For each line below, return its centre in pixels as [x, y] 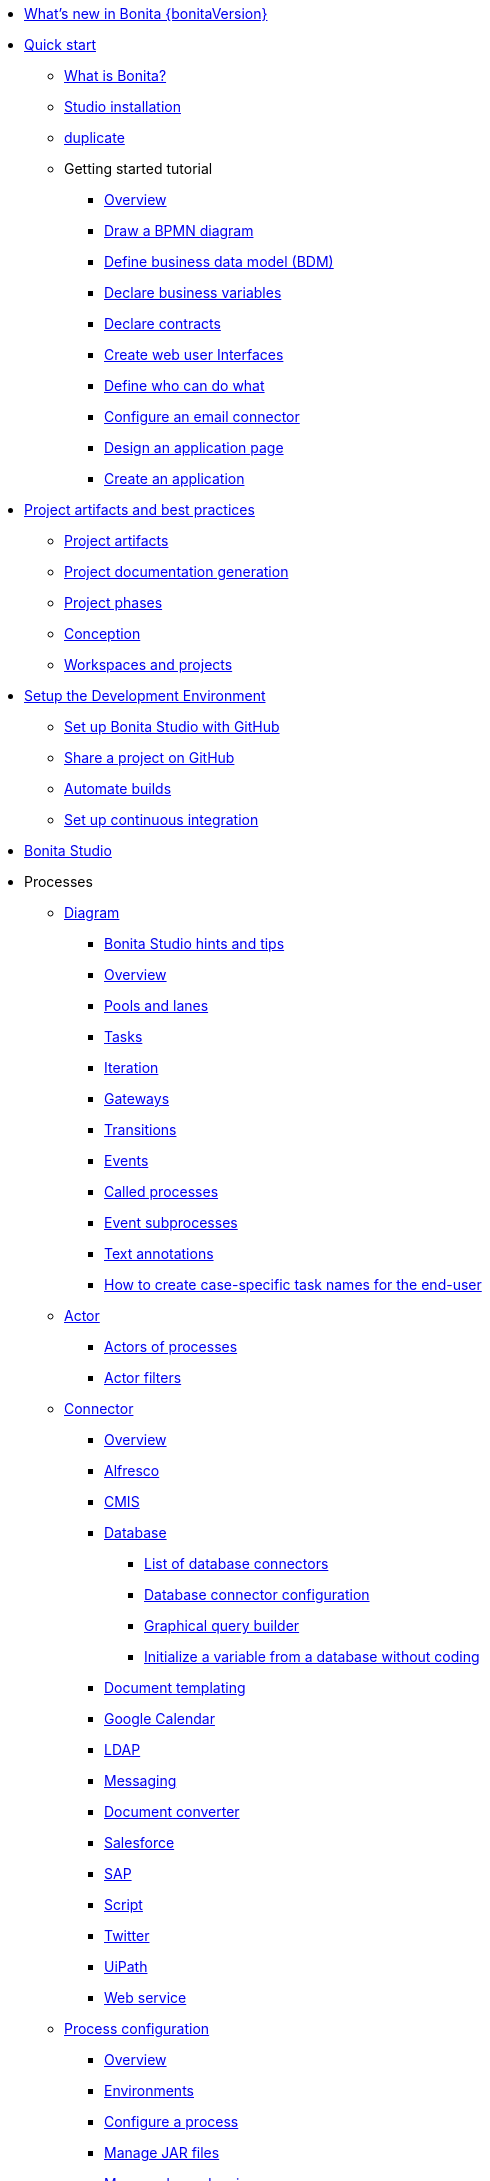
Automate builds [118, 788]
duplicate [94, 137]
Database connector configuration [257, 1594]
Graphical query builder [222, 1625]
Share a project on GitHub [149, 757]
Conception [102, 633]
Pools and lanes [156, 1005]
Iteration [131, 1067]
